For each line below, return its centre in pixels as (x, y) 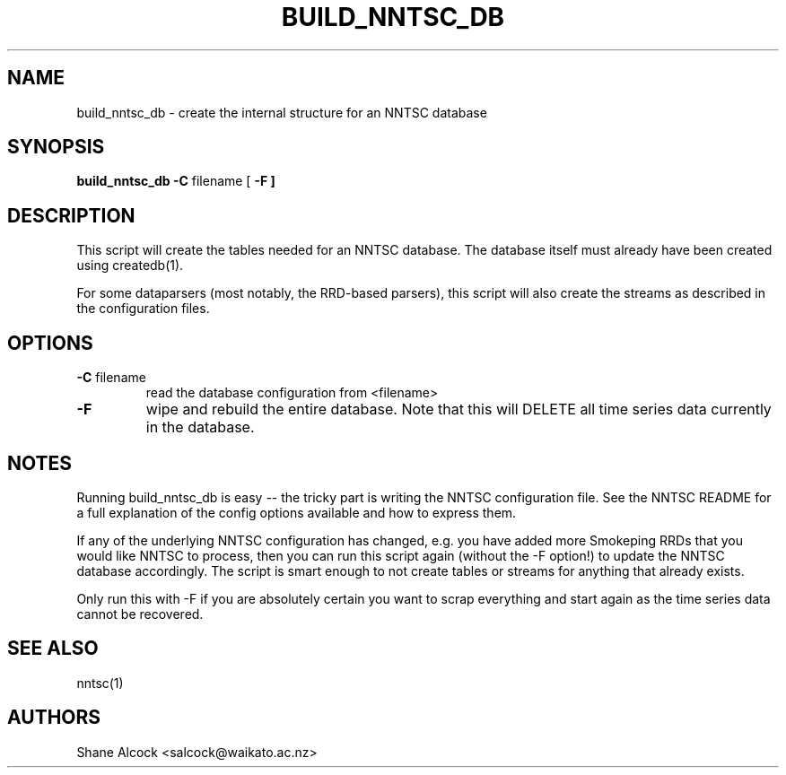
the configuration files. (143, 309)
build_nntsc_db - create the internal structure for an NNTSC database (282, 112)
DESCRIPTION (71, 215)
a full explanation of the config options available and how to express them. (297, 512)
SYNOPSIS (56, 147)
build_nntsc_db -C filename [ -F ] (176, 181)
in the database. (200, 427)
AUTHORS (54, 718)
